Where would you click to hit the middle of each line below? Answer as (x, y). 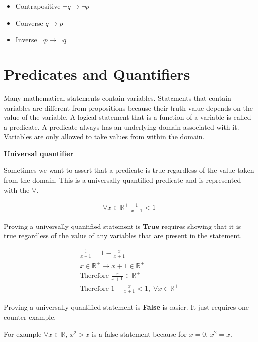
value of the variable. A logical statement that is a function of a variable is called (128, 117)
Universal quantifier (39, 153)
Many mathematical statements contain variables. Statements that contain (118, 97)
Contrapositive (38, 6)
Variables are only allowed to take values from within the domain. (104, 137)
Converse (29, 23)
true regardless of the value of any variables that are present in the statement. (123, 236)
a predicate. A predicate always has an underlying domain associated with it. (122, 127)
